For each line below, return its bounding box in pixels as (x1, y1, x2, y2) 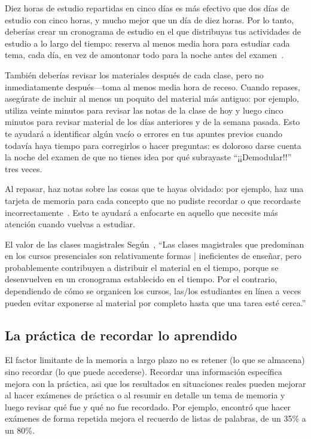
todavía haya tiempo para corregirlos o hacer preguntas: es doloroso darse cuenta (5, 139, 301, 151)
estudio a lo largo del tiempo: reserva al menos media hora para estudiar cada (5, 36, 290, 49)
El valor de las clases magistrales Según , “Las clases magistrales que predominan (5, 237, 304, 250)
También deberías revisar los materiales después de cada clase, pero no (5, 68, 264, 81)
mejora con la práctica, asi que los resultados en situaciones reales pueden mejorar (5, 377, 306, 389)
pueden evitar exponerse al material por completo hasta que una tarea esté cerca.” (5, 296, 306, 309)
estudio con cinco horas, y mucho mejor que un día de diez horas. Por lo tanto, (5, 13, 294, 26)
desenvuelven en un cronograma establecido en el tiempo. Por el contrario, (5, 273, 278, 285)
